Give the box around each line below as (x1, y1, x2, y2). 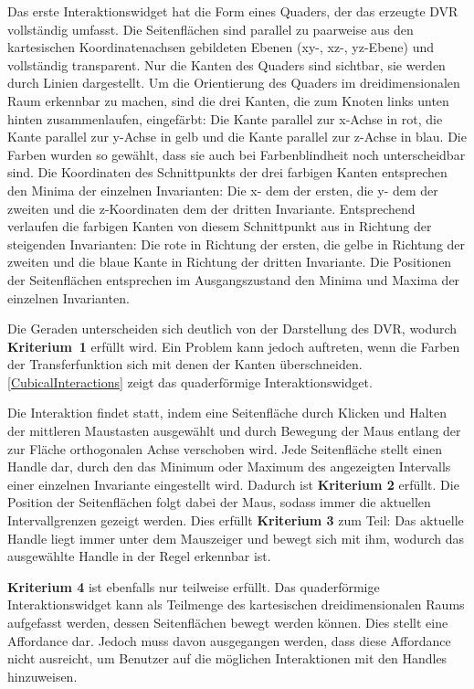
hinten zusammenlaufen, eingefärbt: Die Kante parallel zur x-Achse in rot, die (7, 109, 443, 128)
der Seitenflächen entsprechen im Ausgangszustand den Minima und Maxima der (7, 270, 460, 289)
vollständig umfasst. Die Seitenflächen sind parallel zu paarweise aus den (7, 19, 414, 38)
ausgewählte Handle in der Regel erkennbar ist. (7, 546, 271, 566)
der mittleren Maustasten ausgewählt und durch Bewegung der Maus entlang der (7, 421, 461, 440)
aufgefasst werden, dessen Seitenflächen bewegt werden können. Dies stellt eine (7, 613, 448, 631)
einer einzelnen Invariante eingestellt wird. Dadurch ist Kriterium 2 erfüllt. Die (7, 474, 459, 493)
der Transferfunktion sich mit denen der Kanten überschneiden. (7, 355, 363, 374)
